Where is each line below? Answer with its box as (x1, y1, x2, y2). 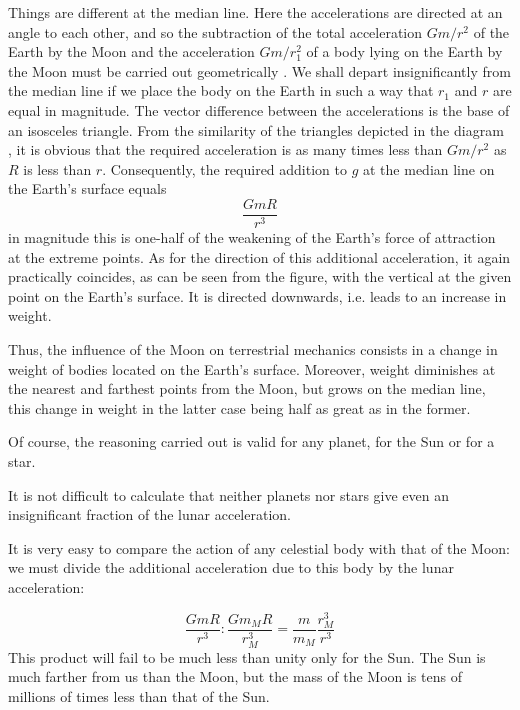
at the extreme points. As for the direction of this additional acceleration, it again (8, 246, 511, 267)
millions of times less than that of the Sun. (8, 686, 270, 707)
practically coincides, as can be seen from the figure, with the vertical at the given (8, 266, 512, 287)
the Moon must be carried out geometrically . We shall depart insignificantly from (8, 60, 511, 81)
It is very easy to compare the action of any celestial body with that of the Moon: (8, 537, 510, 558)
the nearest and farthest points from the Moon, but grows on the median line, (8, 378, 486, 399)
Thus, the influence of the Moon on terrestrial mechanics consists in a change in (8, 338, 498, 359)
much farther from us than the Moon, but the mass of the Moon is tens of (8, 666, 462, 687)
